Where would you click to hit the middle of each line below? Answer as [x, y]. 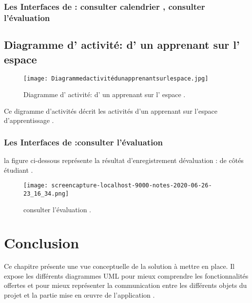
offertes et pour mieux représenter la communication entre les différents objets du [126, 285]
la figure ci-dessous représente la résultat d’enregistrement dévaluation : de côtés [124, 160]
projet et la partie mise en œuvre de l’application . [79, 295]
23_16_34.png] [46, 193]
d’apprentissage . [29, 120]
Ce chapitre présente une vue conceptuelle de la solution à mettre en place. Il [119, 266]
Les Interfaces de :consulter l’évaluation [84, 142]
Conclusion [42, 243]
